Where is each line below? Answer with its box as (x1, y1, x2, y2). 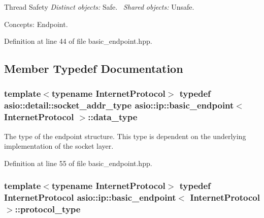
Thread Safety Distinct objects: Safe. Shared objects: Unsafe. (4, 2, 194, 12)
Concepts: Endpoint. (4, 18, 68, 29)
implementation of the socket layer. (4, 141, 114, 151)
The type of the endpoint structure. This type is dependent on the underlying (4, 130, 246, 141)
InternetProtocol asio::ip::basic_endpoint (4, 191, 176, 204)
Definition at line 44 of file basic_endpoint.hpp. (4, 36, 152, 46)
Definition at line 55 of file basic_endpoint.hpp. (4, 157, 152, 168)
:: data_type (88, 111, 138, 123)
